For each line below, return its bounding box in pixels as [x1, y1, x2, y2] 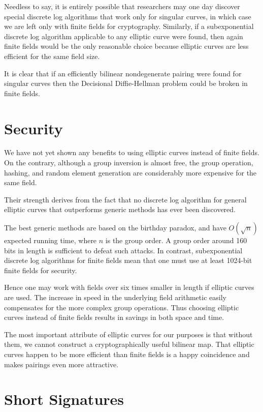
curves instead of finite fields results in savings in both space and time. [4, 312, 224, 322]
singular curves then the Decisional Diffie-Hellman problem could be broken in [4, 78, 248, 89]
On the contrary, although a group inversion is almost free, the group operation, [4, 157, 253, 168]
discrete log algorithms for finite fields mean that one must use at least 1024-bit [4, 255, 252, 266]
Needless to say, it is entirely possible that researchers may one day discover [4, 1, 240, 11]
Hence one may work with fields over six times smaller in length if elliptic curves [4, 282, 254, 292]
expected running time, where [4, 235, 97, 246]
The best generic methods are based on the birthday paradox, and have [4, 222, 226, 233]
